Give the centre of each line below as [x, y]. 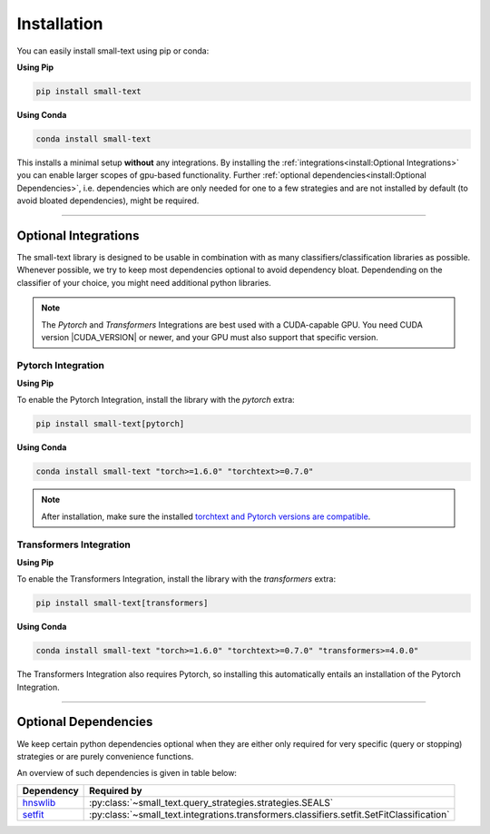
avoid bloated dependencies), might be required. [108, 201]
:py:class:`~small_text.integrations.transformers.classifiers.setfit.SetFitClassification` [269, 814]
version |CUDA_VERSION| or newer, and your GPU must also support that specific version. [210, 337]
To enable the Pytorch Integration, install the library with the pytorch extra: [156, 400]
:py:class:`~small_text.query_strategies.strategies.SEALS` [211, 802]
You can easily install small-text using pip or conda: [113, 51]
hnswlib [39, 802]
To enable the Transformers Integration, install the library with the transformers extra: [176, 579]
